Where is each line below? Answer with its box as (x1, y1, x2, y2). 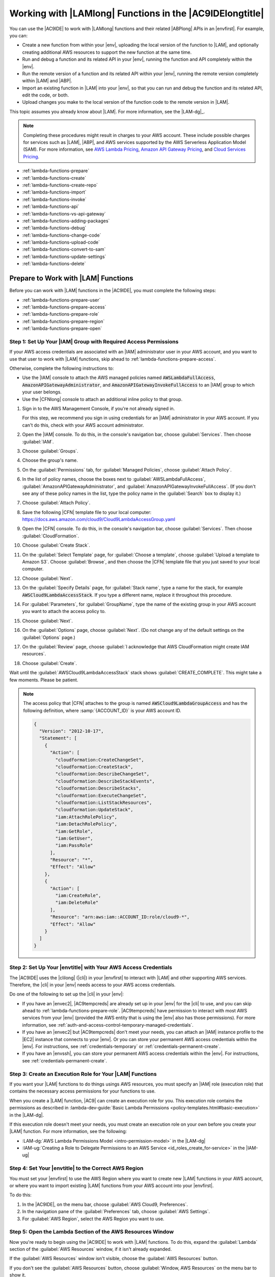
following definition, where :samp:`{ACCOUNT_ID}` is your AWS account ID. (23, 707, 182, 714)
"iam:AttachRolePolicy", (55, 814, 117, 820)
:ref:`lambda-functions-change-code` (22, 232, 101, 238)
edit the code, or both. (22, 92, 69, 98)
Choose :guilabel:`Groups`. (22, 447, 78, 454)
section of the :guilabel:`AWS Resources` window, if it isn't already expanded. (9, 1246, 172, 1252)
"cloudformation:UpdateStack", (55, 807, 133, 813)
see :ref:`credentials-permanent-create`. (22, 1057, 107, 1063)
